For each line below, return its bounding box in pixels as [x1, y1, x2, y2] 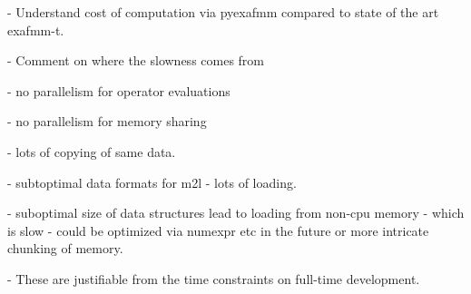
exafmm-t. [7, 20, 64, 39]
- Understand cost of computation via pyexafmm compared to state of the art [7, 3, 439, 21]
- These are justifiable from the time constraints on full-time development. [7, 269, 420, 288]
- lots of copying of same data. [7, 142, 176, 161]
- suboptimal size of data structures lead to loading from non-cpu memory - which [7, 203, 465, 222]
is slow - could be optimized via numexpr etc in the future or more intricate [7, 220, 429, 240]
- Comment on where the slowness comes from [7, 51, 265, 70]
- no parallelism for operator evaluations [7, 81, 231, 100]
